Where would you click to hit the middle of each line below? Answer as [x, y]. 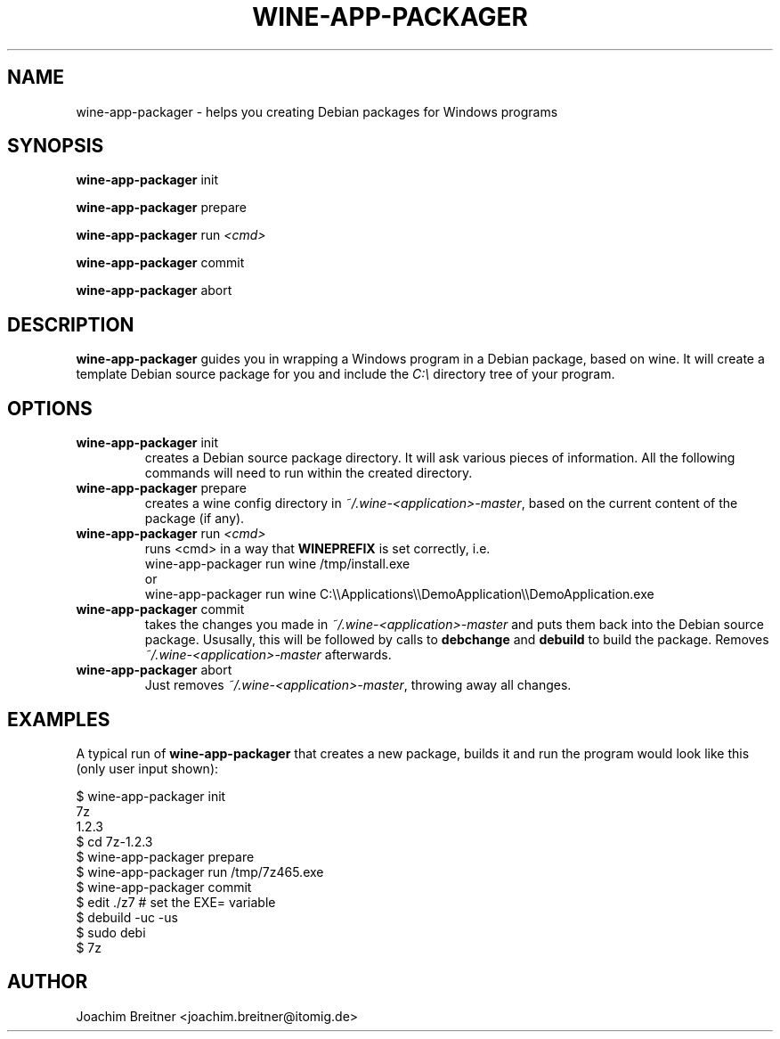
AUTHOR [48, 982]
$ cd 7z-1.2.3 [114, 841]
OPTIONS [50, 408]
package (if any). [195, 519]
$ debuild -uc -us [127, 917]
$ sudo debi [111, 932]
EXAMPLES [59, 719]
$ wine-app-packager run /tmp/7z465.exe [200, 871]
